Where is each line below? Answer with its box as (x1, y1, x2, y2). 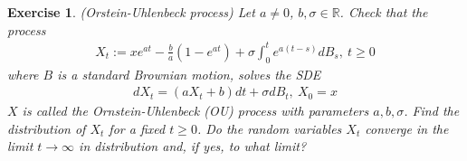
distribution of (7, 118, 86, 137)
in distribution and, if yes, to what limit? (79, 137, 307, 156)
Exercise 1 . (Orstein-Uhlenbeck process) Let (7, 3, 255, 21)
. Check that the (339, 3, 428, 21)
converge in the (365, 118, 449, 137)
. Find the (404, 101, 460, 120)
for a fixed (109, 118, 166, 137)
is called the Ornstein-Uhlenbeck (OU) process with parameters (22, 101, 369, 120)
